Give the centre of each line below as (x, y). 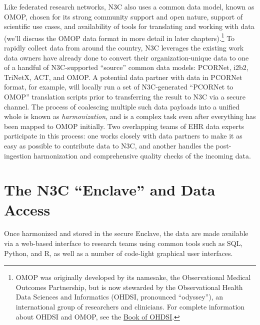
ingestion (18, 155)
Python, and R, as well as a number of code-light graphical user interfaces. (118, 253)
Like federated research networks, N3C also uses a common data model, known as (129, 6)
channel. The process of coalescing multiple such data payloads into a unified (122, 106)
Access (27, 209)
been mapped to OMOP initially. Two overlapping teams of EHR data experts (124, 126)
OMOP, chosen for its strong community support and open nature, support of (123, 16)
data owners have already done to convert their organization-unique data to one (126, 57)
